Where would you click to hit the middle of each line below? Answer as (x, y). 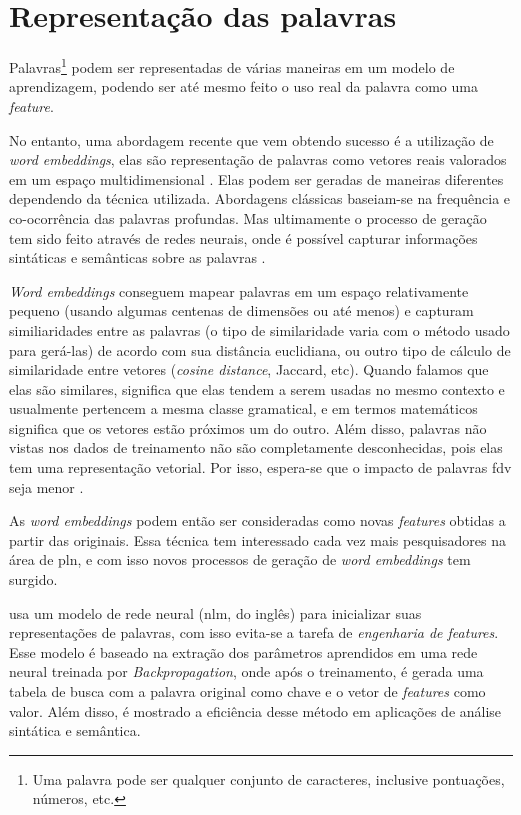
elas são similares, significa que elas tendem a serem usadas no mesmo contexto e (257, 388)
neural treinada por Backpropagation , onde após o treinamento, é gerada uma (246, 671)
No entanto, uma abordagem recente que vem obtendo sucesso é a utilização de (251, 139)
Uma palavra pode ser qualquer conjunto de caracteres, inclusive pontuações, (268, 778)
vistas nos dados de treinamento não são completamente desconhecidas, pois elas (256, 447)
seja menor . (46, 486)
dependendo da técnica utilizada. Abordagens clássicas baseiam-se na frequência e (260, 198)
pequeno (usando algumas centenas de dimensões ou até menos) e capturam (241, 310)
